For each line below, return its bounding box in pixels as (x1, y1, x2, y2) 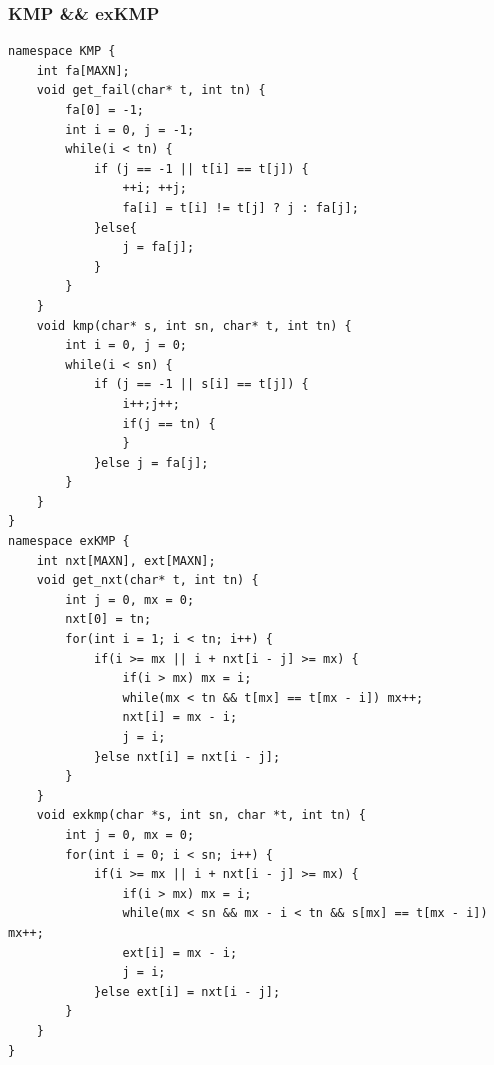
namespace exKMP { (8, 534, 130, 549)
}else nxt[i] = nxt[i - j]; (93, 749, 281, 764)
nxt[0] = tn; (65, 612, 152, 627)
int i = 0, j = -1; (65, 122, 195, 137)
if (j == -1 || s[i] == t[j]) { (93, 377, 309, 392)
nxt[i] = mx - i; (122, 710, 238, 725)
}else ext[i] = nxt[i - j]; (93, 984, 281, 999)
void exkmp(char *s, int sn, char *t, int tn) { (36, 808, 366, 823)
